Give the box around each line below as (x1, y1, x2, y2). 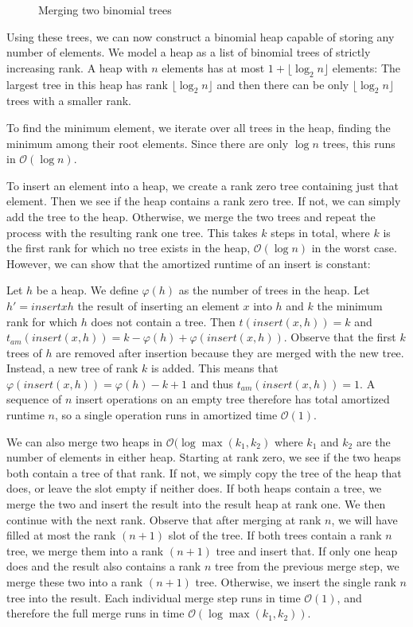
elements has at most (162, 59, 265, 76)
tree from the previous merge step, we (214, 558, 399, 574)
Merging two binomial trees (38, 2, 172, 18)
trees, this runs (322, 134, 395, 151)
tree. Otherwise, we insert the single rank (195, 574, 396, 590)
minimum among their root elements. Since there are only (6, 134, 289, 151)
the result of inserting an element (77, 297, 240, 313)
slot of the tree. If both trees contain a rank (168, 527, 382, 543)
